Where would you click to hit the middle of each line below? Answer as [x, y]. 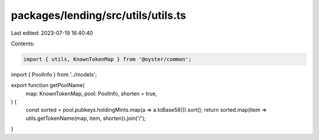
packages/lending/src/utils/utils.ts [98, 15]
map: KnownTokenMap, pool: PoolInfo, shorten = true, [92, 94]
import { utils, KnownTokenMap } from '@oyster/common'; [108, 59]
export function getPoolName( [48, 85]
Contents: [23, 44]
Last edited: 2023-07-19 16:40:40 [52, 33]
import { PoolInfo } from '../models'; [54, 74]
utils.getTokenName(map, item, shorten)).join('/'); [86, 118]
